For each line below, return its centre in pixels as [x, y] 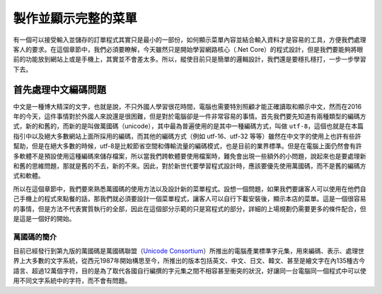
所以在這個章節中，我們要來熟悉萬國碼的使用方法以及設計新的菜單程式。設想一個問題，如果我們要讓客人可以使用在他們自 [190, 188]
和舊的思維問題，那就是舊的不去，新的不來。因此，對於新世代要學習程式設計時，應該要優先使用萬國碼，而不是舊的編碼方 [190, 166]
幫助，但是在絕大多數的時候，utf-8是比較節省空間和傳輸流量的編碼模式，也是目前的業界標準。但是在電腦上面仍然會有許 [187, 146]
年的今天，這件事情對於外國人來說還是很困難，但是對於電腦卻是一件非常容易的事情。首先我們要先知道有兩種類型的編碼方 [190, 116]
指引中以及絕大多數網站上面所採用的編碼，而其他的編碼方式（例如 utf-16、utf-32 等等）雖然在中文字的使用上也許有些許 [187, 136]
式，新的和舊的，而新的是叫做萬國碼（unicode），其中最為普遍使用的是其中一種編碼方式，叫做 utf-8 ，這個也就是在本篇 [189, 126]
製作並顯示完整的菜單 [75, 18]
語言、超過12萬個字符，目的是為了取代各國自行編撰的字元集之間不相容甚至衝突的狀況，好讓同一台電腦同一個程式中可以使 [190, 271]
